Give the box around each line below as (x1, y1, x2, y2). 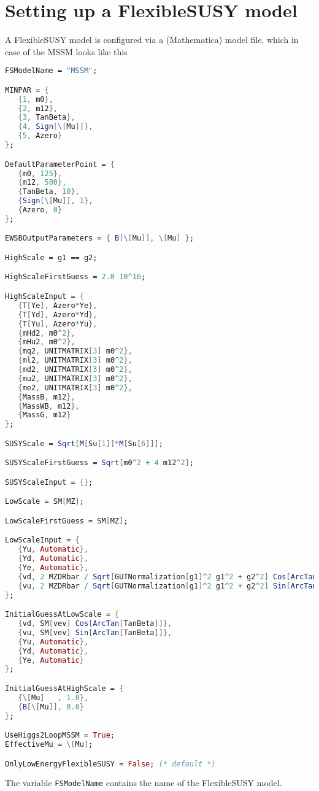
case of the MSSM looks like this (5, 45, 128, 58)
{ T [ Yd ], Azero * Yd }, (18, 310, 98, 319)
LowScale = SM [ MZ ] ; (5, 497, 84, 506)
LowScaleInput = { (5, 536, 80, 545)
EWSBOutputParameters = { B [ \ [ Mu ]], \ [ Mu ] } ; (5, 234, 194, 243)
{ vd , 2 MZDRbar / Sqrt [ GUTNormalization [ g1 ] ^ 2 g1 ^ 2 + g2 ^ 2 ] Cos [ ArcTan (18, 572, 317, 581)
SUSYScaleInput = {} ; (5, 477, 93, 487)
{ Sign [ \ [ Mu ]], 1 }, (18, 196, 93, 206)
